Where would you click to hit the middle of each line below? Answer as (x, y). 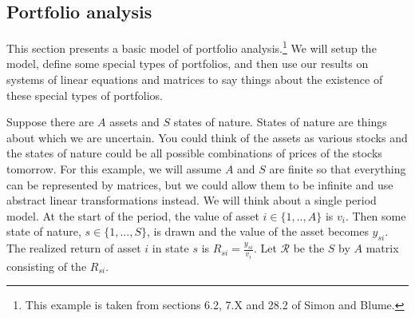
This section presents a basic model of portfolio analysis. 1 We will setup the (192, 47)
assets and (134, 122)
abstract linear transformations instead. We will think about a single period (192, 200)
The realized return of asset (74, 248)
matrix (382, 248)
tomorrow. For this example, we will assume (114, 169)
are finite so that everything (338, 169)
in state (170, 248)
